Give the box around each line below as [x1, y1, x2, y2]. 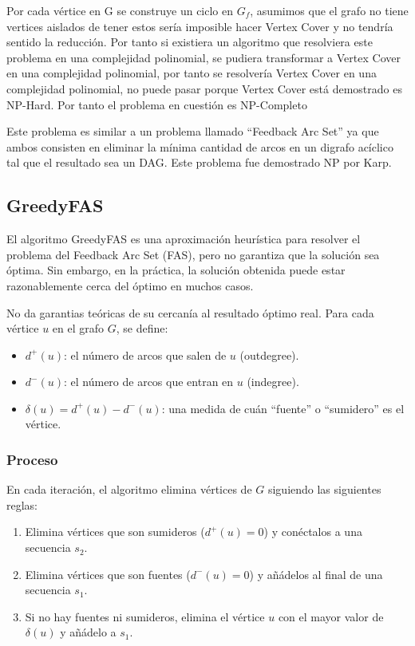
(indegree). [247, 373, 299, 390]
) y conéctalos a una [263, 523, 362, 540]
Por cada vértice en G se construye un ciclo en [6, 2, 234, 18]
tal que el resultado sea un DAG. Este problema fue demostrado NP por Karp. [6, 154, 392, 171]
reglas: [6, 496, 38, 513]
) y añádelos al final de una [249, 565, 383, 582]
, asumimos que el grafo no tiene [250, 2, 409, 18]
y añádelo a [60, 624, 117, 640]
